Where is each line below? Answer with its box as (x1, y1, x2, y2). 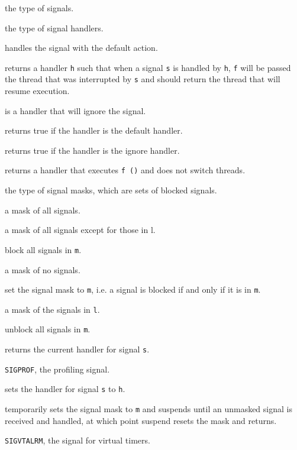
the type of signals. (5, 2, 74, 14)
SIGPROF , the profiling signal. (5, 362, 110, 375)
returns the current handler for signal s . (5, 343, 150, 355)
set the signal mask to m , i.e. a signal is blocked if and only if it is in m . (5, 283, 261, 296)
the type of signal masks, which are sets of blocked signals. (5, 184, 217, 196)
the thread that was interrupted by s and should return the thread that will (5, 73, 280, 85)
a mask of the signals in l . (5, 303, 100, 315)
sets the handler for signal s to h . (5, 383, 125, 395)
